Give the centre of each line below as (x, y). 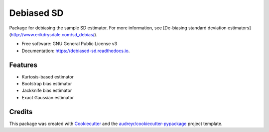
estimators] (239, 28)
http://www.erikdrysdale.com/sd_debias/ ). (54, 34)
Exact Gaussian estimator (48, 97)
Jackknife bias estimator (47, 91)
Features (23, 65)
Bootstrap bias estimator (47, 84)
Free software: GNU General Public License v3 (69, 44)
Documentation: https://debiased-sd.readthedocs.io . (76, 51)
